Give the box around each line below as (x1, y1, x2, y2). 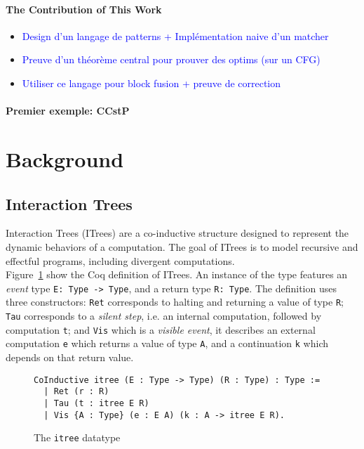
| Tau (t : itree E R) (43, 398, 149, 408)
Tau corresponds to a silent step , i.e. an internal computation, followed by (6, 308, 322, 323)
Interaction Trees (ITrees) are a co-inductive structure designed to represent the (6, 226, 349, 240)
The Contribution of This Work (6, 1, 162, 16)
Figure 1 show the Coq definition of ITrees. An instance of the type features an (6, 267, 348, 282)
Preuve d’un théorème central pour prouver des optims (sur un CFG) (22, 52, 321, 67)
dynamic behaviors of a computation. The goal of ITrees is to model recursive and (6, 239, 358, 254)
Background (6, 144, 124, 173)
